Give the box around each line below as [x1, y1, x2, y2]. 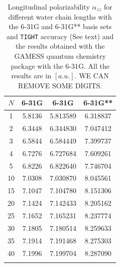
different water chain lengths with [8, 11, 112, 22]
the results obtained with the [15, 41, 105, 51]
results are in [11, 70, 52, 81]
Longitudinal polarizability [8, 2, 90, 12]
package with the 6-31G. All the [11, 60, 109, 71]
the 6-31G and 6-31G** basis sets [9, 21, 112, 32]
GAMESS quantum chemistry [14, 51, 106, 61]
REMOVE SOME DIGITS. [18, 80, 102, 90]
